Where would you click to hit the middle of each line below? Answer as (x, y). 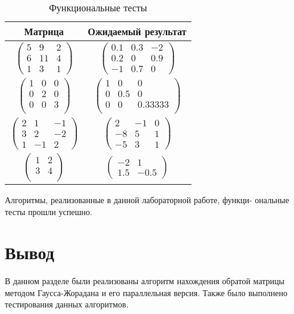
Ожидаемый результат (137, 31)
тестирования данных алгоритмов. (67, 304)
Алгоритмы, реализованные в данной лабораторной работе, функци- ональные (147, 199)
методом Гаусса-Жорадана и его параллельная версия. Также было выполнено (146, 292)
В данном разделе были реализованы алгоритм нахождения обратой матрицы (145, 281)
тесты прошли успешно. (49, 211)
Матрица (44, 31)
